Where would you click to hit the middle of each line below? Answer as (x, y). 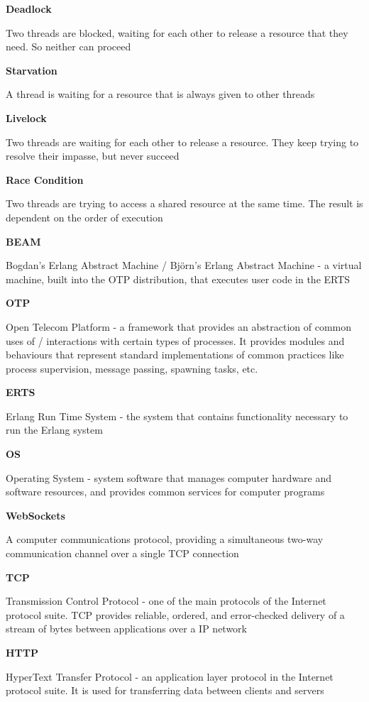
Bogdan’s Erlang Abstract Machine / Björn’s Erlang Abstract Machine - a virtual (184, 265)
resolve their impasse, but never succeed (93, 156)
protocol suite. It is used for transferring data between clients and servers (165, 690)
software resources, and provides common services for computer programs (165, 492)
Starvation (32, 70)
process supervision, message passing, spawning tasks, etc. (132, 368)
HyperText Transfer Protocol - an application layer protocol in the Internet (170, 676)
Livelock (26, 117)
